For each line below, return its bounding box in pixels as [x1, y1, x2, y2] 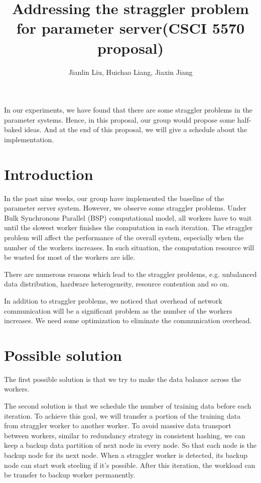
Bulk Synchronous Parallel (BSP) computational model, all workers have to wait [4, 212, 252, 223]
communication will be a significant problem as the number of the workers [4, 305, 232, 316]
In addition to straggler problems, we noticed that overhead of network [4, 295, 222, 306]
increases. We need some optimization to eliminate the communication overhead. [4, 315, 252, 326]
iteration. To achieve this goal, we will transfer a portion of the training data [4, 410, 240, 421]
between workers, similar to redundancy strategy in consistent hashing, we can [4, 430, 245, 440]
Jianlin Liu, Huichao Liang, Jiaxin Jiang [68, 66, 193, 77]
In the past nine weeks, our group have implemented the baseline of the [4, 192, 224, 203]
